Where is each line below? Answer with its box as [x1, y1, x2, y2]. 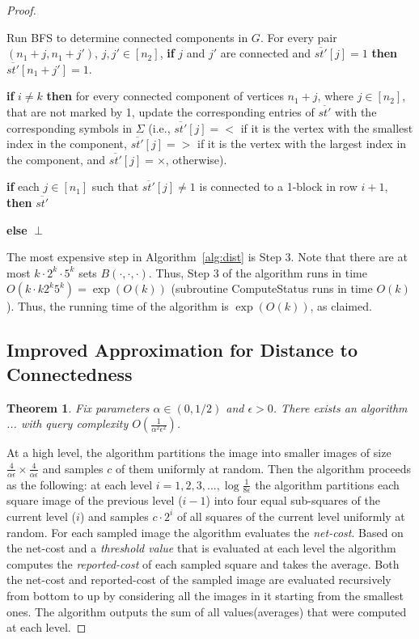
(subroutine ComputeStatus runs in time [171, 280, 373, 297]
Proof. [6, 2, 36, 18]
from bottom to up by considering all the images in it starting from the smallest [6, 586, 404, 603]
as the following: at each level [6, 476, 153, 493]
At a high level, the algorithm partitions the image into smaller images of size [6, 444, 391, 461]
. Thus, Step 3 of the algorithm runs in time [148, 264, 367, 281]
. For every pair [260, 28, 337, 45]
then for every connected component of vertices [46, 87, 284, 104]
